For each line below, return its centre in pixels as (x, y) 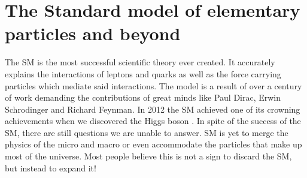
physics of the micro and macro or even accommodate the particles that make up (153, 144)
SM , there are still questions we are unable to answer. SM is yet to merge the (147, 132)
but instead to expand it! (51, 168)
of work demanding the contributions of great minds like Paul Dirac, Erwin (143, 97)
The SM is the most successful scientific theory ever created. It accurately (140, 62)
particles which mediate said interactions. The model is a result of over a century (153, 85)
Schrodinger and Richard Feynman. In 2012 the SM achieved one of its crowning (153, 109)
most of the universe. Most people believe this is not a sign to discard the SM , (148, 156)
